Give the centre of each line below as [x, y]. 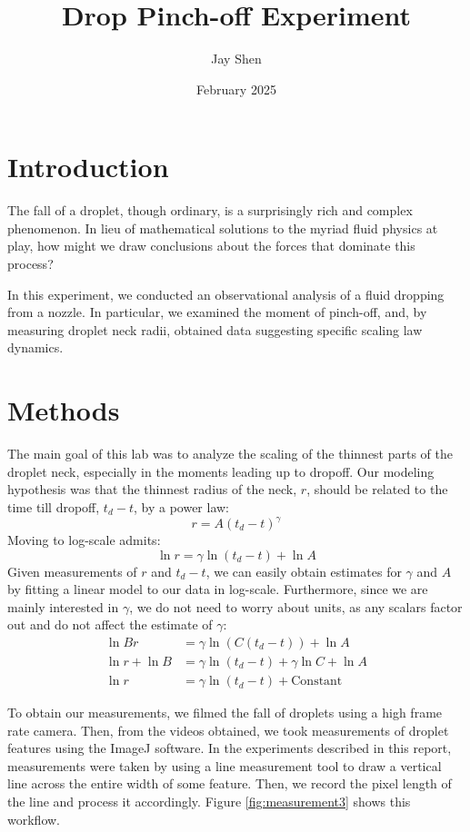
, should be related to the [377, 489]
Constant [317, 682]
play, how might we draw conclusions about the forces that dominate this [211, 246]
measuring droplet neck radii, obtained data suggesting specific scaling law [215, 329]
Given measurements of [72, 571]
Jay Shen [236, 59]
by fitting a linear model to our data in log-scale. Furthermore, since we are [218, 589]
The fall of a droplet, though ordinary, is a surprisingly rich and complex [210, 210]
